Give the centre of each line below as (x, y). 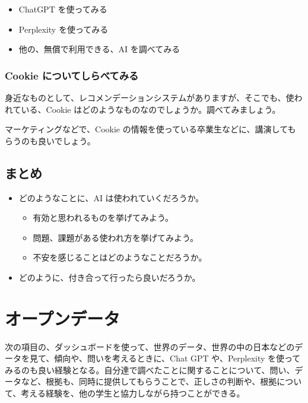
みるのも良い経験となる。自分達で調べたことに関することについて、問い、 (150, 369)
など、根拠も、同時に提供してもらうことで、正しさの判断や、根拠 (149, 381)
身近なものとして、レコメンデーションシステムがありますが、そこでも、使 (150, 97)
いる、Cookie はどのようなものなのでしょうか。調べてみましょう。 (151, 109)
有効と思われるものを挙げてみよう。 (103, 218)
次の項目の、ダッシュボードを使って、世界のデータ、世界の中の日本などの (150, 346)
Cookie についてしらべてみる (72, 75)
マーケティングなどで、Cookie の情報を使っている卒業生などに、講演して (146, 129)
